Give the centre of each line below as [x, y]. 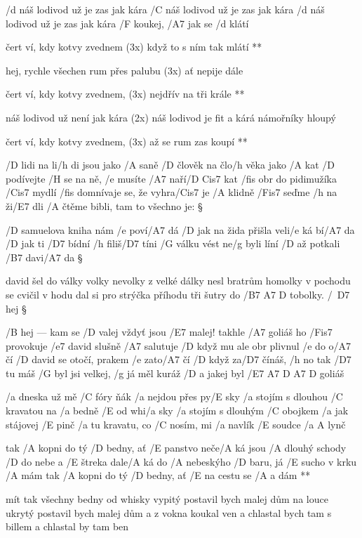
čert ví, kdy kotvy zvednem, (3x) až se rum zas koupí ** [127, 141]
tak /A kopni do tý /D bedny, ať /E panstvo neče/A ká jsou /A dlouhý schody [176, 448]
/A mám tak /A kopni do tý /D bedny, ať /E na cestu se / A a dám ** [158, 475]
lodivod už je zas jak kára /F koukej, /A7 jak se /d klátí [127, 23]
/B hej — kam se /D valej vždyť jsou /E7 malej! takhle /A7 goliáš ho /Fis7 [169, 332]
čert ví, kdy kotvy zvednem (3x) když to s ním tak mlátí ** [134, 47]
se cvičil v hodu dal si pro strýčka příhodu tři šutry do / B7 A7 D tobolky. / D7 [178, 294]
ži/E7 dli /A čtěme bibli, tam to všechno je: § [104, 205]
